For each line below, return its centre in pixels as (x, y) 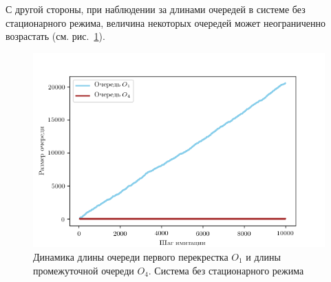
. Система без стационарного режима (226, 270)
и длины (263, 257)
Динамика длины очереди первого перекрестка (131, 257)
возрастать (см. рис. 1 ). (55, 36)
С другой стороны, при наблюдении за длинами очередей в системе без (156, 9)
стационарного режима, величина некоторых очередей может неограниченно (165, 22)
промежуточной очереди (84, 270)
